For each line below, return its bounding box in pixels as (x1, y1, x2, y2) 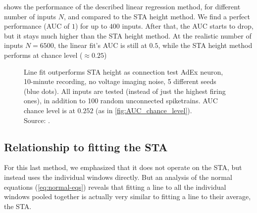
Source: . (24, 115, 50, 125)
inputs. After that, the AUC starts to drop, (122, 21, 254, 31)
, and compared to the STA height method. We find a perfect (64, 11, 250, 21)
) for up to (75, 21, 107, 31)
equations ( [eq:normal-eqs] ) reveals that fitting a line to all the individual (4, 181, 226, 192)
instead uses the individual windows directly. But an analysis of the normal (4, 171, 232, 182)
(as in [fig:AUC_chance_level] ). (96, 105, 192, 115)
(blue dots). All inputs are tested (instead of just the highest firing (24, 85, 226, 96)
